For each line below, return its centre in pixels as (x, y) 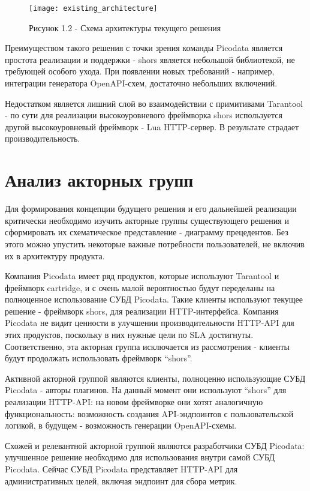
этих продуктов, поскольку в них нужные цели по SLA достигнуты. (129, 335)
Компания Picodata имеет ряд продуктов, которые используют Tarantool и (142, 276)
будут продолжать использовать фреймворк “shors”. (99, 358)
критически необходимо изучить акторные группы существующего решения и (147, 220)
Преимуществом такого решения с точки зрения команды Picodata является (144, 48)
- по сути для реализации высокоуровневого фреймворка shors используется (144, 115)
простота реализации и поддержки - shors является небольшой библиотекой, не (150, 59)
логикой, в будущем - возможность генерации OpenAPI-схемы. (121, 425)
